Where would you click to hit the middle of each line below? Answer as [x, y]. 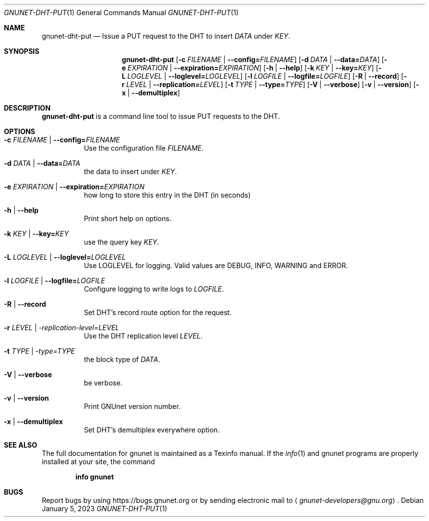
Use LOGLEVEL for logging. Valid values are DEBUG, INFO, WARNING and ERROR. [216, 265]
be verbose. [103, 383]
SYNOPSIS [22, 51]
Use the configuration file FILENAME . [144, 148]
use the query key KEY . [121, 242]
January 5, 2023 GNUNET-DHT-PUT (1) [105, 509]
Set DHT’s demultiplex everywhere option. [152, 430]
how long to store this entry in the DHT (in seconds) [167, 195]
